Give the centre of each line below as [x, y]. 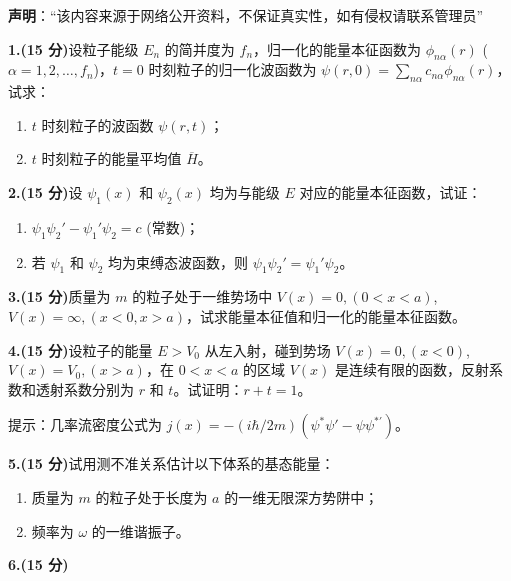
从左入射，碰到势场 [267, 349]
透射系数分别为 [84, 388]
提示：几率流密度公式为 [85, 424]
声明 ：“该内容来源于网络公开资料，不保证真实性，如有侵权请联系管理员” [246, 15]
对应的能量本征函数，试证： [390, 191]
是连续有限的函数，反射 [412, 369]
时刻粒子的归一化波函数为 [232, 69]
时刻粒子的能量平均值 [111, 158]
